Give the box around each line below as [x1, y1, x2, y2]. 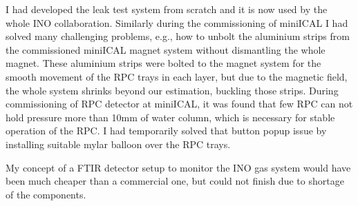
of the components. [6, 187, 86, 201]
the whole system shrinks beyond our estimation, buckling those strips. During [6, 83, 339, 97]
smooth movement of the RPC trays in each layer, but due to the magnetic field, [6, 69, 348, 83]
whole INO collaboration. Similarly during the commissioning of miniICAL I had [6, 15, 348, 30]
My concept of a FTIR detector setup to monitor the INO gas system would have [6, 160, 351, 174]
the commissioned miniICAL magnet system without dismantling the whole [6, 42, 326, 56]
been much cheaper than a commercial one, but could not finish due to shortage [6, 174, 344, 188]
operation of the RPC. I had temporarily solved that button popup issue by [6, 123, 327, 138]
